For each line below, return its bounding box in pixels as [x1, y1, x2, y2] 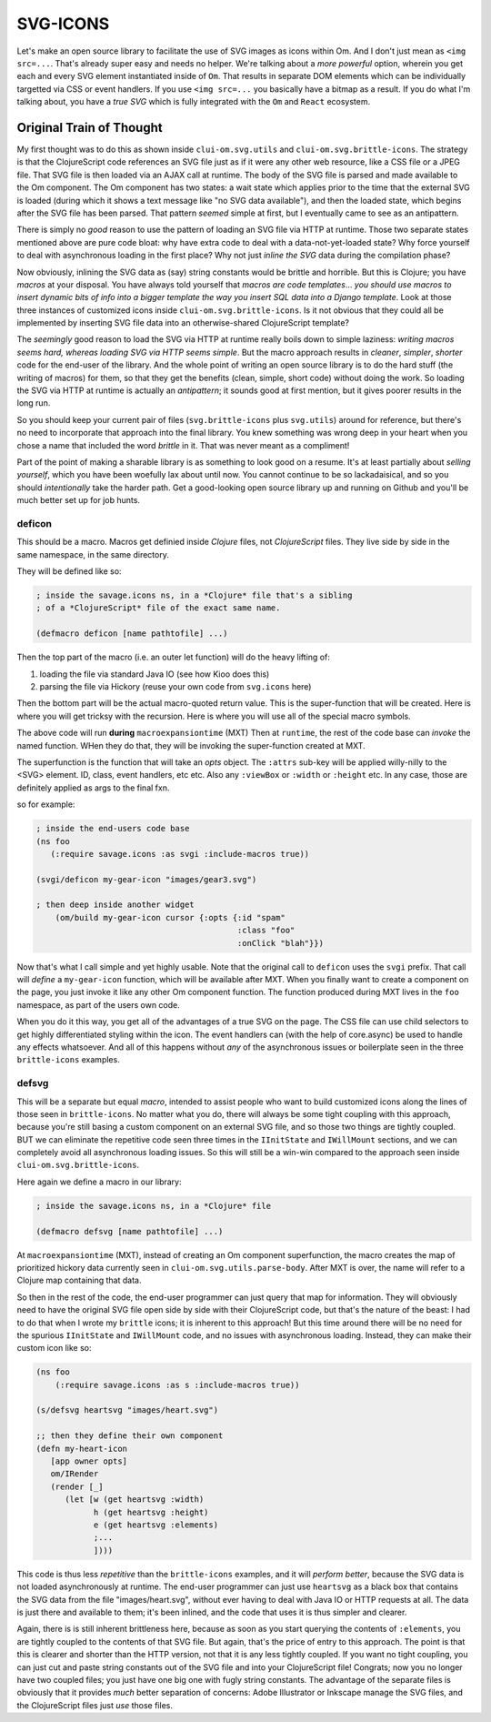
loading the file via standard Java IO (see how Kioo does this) [39, 669, 270, 680]
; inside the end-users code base [35, 823, 190, 834]
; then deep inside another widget [35, 900, 195, 910]
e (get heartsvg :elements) [93, 1520, 218, 1530]
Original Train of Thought [16, 119, 163, 136]
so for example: [16, 799, 75, 810]
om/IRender [50, 1469, 99, 1479]
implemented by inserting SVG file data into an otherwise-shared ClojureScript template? [16, 317, 350, 328]
